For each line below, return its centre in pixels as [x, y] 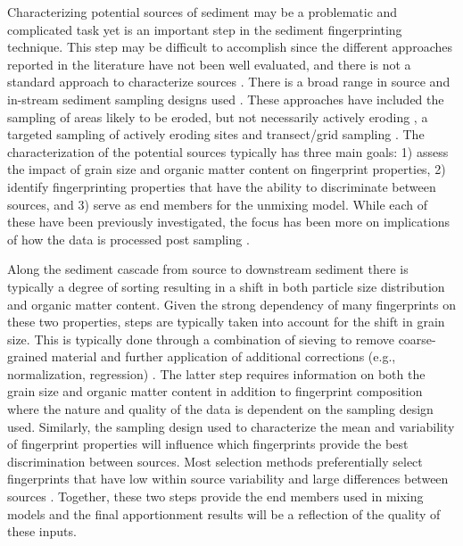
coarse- [417, 339]
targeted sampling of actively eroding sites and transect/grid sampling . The [216, 134]
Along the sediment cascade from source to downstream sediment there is [208, 269]
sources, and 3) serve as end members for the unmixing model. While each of [218, 204]
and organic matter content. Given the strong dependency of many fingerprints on [231, 304]
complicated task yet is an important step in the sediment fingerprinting [205, 29]
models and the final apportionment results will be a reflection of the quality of [224, 513]
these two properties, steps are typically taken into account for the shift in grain [226, 322]
